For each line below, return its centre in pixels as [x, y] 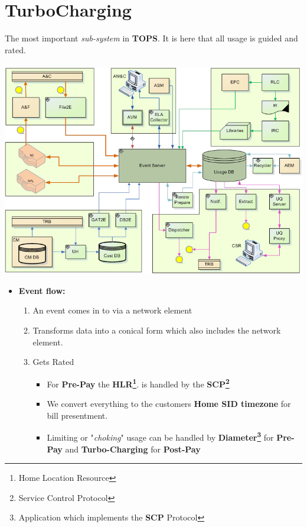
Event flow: [42, 290]
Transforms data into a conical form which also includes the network [157, 330]
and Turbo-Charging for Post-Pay [133, 449]
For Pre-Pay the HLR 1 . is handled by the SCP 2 [138, 383]
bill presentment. [77, 415]
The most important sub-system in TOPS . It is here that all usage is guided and [151, 38]
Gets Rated [53, 362]
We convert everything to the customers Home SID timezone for [169, 404]
